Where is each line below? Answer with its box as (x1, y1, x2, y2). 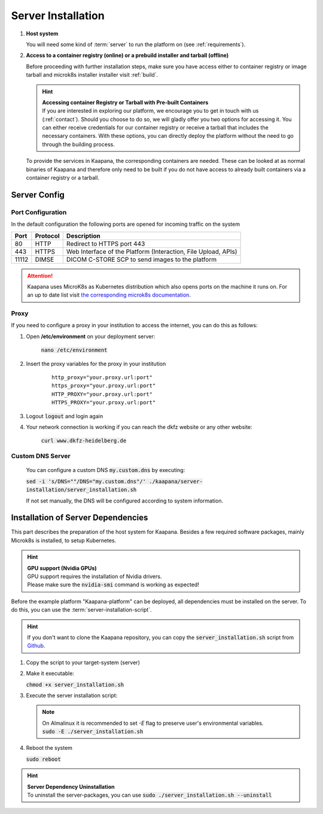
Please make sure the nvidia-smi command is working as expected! (27, 581, 200, 588)
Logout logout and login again (26, 412, 103, 419)
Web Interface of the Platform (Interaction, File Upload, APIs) (66, 247, 237, 256)
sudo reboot (26, 755, 61, 762)
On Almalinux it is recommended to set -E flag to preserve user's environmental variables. (42, 719, 264, 727)
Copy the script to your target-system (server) (26, 659, 140, 666)
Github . (27, 642, 45, 649)
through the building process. (42, 141, 115, 148)
